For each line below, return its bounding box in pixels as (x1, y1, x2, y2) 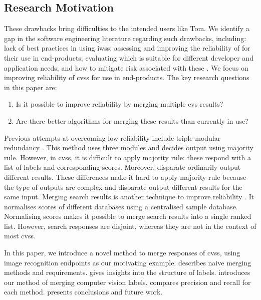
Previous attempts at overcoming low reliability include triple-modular (4, 132, 221, 143)
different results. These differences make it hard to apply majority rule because (4, 171, 246, 182)
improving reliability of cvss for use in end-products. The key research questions (4, 72, 249, 83)
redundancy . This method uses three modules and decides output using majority (4, 142, 254, 153)
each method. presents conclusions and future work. (4, 286, 163, 297)
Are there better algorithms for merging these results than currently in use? (16, 115, 249, 126)
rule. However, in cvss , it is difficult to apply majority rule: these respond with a (4, 152, 251, 162)
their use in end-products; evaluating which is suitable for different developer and (4, 52, 253, 63)
